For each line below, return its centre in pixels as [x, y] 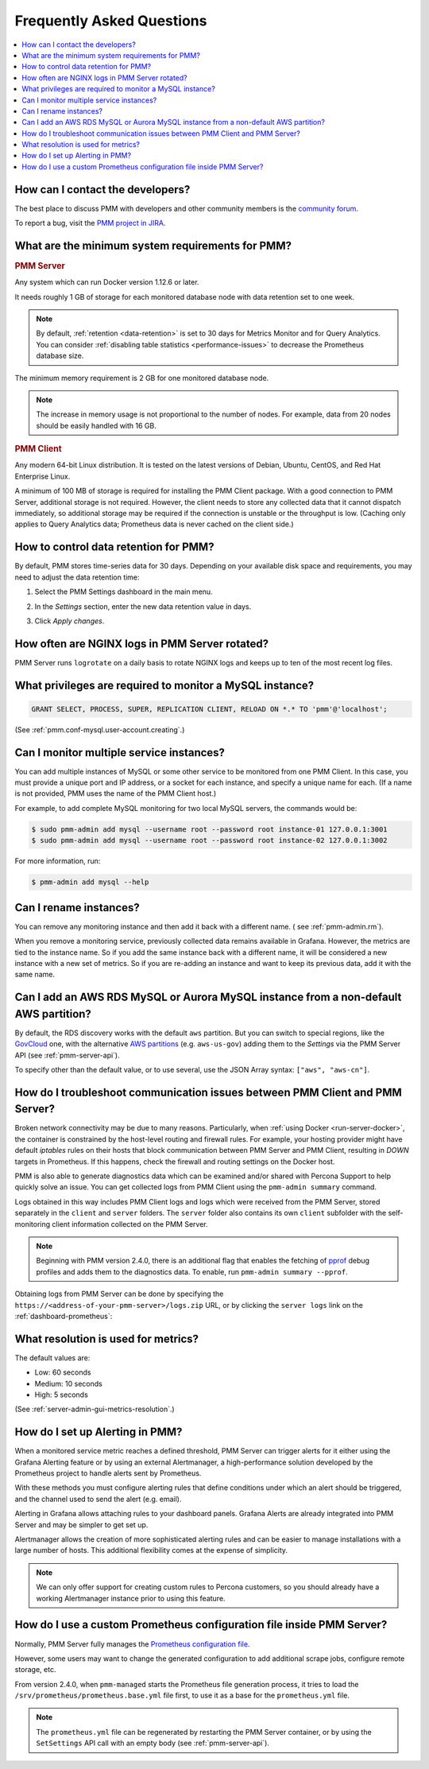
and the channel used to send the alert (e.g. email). [98, 1499]
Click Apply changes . [70, 621]
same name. [35, 975]
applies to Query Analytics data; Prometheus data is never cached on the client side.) [154, 524]
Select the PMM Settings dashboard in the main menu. [124, 592]
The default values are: [52, 1358]
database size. [60, 356]
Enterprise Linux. [43, 476]
